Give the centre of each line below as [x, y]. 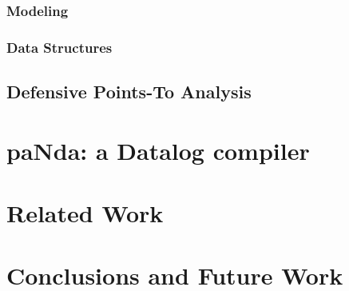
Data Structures [59, 47]
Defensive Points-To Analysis [129, 92]
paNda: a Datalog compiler [158, 150]
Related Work [85, 213]
